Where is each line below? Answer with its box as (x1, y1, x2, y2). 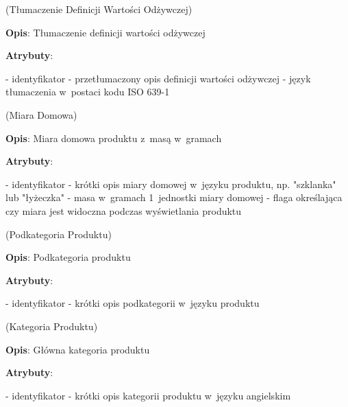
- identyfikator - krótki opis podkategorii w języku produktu (5, 296, 260, 310)
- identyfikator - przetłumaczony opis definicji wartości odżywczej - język (5, 71, 311, 85)
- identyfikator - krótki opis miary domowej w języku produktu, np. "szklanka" (5, 176, 336, 191)
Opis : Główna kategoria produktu (5, 342, 150, 356)
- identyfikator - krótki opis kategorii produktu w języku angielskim (5, 388, 291, 402)
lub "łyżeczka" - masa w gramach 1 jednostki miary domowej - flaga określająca (5, 190, 343, 205)
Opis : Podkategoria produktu (5, 250, 131, 264)
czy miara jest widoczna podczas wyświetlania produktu (5, 203, 242, 218)
